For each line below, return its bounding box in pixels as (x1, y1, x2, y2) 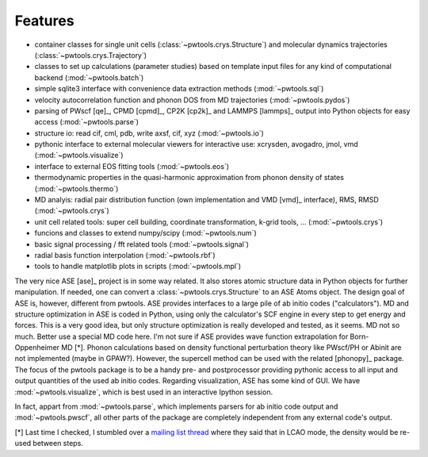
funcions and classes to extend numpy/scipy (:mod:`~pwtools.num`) (34, 228, 257, 238)
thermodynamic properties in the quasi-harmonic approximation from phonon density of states (34, 173, 345, 182)
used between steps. (14, 439, 83, 448)
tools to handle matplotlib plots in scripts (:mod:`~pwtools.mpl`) (34, 262, 242, 271)
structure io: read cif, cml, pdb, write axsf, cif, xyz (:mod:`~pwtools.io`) (34, 128, 265, 138)
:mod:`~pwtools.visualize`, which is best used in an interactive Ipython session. (14, 387, 273, 397)
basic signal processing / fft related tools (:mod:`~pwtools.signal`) (34, 239, 250, 249)
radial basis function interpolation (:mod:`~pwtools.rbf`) (34, 250, 216, 259)
